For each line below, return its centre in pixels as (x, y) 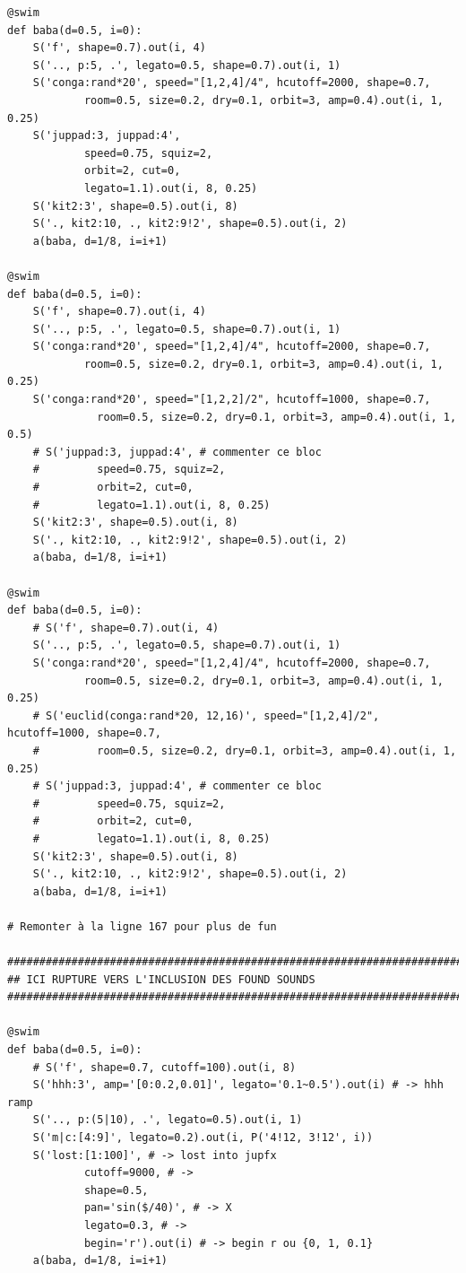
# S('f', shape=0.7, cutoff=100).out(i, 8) (164, 1067)
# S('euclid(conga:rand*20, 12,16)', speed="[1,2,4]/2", (206, 715)
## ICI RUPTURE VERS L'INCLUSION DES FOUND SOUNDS (161, 979)
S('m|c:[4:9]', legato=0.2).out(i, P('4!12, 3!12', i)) (203, 1138)
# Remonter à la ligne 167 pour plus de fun (142, 926)
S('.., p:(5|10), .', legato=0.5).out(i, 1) (168, 1120)
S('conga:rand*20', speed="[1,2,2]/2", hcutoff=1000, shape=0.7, (232, 400)
